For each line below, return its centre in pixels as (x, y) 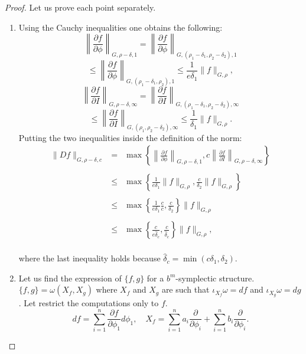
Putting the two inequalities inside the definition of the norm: (130, 137)
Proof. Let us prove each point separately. (80, 7)
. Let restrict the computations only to (89, 303)
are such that (185, 289)
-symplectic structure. (215, 278)
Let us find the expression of (70, 278)
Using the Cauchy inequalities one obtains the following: (121, 27)
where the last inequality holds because (89, 258)
